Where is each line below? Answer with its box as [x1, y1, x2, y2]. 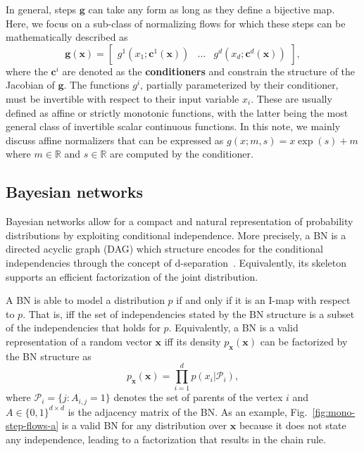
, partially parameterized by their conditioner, [140, 77, 339, 92]
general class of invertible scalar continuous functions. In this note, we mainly [6, 119, 341, 134]
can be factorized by [260, 334, 348, 348]
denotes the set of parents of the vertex [113, 390, 283, 405]
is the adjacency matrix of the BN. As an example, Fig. [68, 404, 308, 419]
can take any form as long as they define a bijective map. [88, 2, 335, 16]
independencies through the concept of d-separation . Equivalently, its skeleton [6, 255, 347, 269]
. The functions [63, 77, 130, 92]
